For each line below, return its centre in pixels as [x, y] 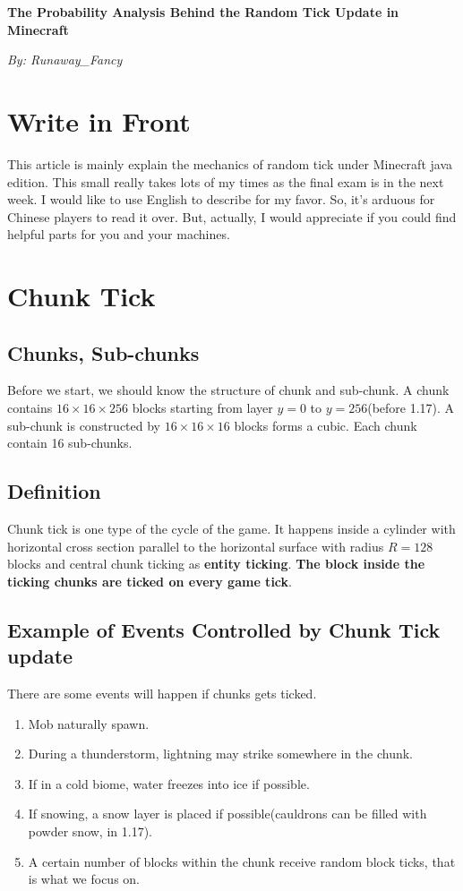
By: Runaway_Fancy [65, 60]
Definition [54, 491]
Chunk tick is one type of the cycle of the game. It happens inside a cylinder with [231, 529]
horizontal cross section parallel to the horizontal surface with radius [196, 546]
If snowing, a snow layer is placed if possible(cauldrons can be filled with [227, 814]
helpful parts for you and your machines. [119, 234]
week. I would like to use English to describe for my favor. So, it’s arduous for [221, 199]
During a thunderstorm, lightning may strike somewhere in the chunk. [220, 754]
